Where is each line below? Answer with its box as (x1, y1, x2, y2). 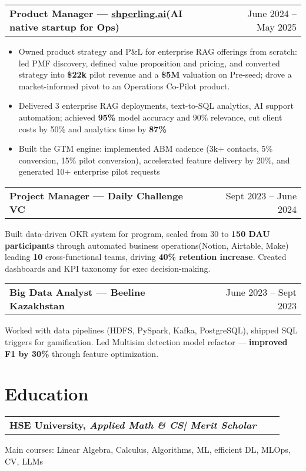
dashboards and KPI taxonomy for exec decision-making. (5, 262, 211, 274)
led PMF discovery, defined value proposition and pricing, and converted (18, 56, 280, 69)
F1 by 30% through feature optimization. (5, 347, 159, 359)
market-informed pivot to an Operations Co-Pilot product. (18, 79, 230, 92)
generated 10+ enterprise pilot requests (18, 165, 160, 178)
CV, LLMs (5, 455, 44, 467)
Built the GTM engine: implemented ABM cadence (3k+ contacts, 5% (18, 142, 273, 155)
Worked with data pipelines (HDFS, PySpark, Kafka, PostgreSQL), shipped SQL (5, 324, 298, 336)
